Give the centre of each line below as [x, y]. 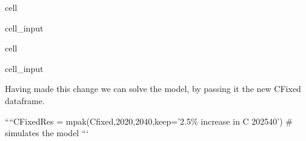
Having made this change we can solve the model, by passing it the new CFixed [153, 89]
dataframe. [25, 100]
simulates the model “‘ [47, 133]
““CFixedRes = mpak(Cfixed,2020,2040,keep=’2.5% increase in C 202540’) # [149, 121]
